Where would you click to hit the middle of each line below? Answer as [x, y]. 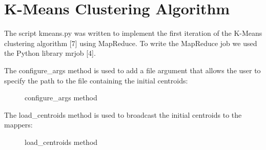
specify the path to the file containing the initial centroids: [96, 80]
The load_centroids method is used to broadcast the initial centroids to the [123, 114]
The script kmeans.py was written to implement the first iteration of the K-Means [133, 33]
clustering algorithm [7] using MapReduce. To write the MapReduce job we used [131, 43]
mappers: [18, 125]
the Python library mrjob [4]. [50, 53]
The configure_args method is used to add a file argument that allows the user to [132, 70]
